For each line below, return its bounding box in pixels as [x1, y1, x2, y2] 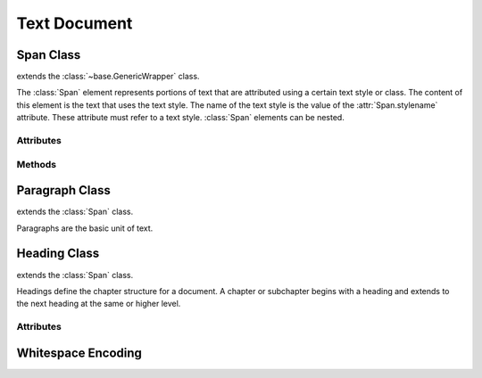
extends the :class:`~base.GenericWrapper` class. [16, 71, 200, 82]
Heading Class [16, 246, 100, 261]
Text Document [16, 13, 133, 33]
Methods [16, 158, 57, 170]
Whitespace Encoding [16, 345, 143, 360]
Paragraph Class [16, 183, 111, 198]
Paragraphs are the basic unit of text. [16, 223, 154, 234]
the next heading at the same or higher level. [16, 299, 181, 309]
